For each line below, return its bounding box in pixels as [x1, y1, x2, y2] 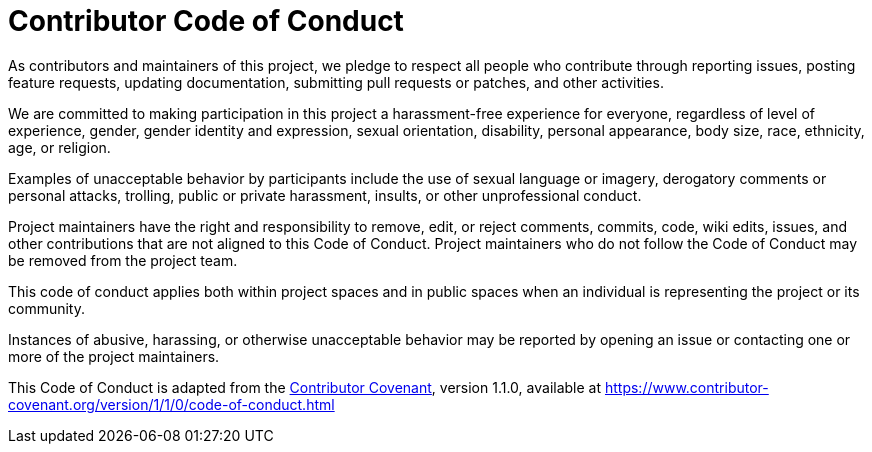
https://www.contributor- [604, 378, 769, 396]
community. [8, 299, 85, 317]
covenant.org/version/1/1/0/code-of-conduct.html [8, 395, 335, 413]
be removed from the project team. [8, 251, 238, 269]
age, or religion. [8, 138, 111, 156]
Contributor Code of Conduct [8, 4, 404, 38]
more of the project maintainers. [8, 347, 220, 365]
